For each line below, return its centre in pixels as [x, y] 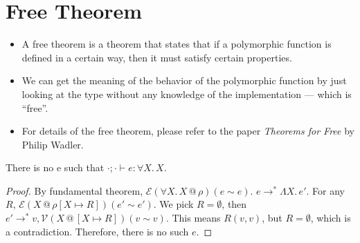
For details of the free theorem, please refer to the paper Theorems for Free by [188, 131]
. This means [193, 218]
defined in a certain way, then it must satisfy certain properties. [157, 57]
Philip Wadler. [53, 144]
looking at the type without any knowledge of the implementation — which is [187, 94]
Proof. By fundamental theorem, [74, 190]
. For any [325, 190]
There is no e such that [55, 167]
